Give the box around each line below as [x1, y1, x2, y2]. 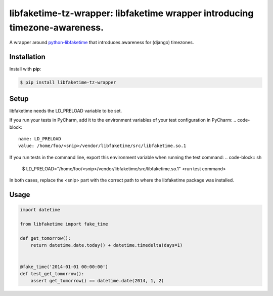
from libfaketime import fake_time [20, 221, 108, 227]
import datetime [20, 207, 61, 213]
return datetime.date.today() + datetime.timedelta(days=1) [30, 242, 183, 248]
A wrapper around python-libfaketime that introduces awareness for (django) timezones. [9, 40, 194, 46]
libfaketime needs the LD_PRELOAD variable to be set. [9, 107, 122, 114]
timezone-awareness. [9, 22, 104, 33]
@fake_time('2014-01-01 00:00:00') [20, 264, 108, 270]
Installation [9, 53, 45, 61]
